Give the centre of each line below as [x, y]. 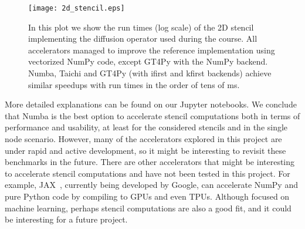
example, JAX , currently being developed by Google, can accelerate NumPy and [151, 185]
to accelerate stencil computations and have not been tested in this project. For [148, 173]
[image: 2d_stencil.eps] [77, 8]
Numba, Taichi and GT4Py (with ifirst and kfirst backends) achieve [150, 73]
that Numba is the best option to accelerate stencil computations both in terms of [152, 115]
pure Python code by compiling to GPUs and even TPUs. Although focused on [147, 196]
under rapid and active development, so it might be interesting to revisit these [145, 150]
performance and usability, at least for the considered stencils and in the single [146, 127]
